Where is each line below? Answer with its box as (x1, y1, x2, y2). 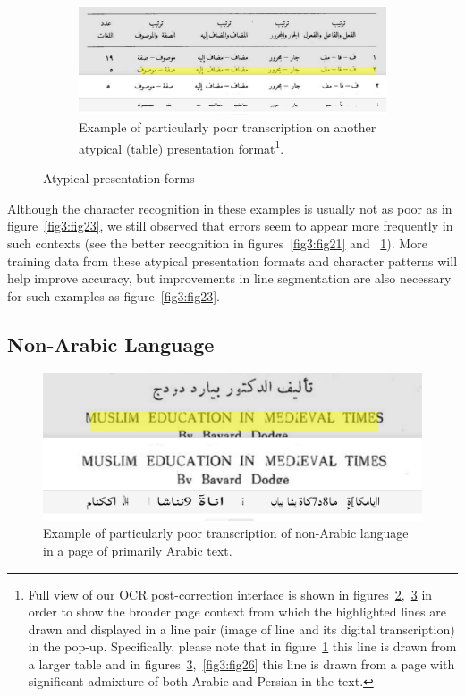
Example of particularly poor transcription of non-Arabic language (43, 524, 409, 542)
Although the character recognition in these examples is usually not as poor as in (7, 198, 452, 217)
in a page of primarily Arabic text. (43, 541, 232, 559)
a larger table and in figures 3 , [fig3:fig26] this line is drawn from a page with (28, 654, 455, 673)
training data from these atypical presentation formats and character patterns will (7, 251, 458, 270)
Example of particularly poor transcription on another (79, 118, 376, 137)
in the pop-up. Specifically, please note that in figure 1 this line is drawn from (28, 637, 457, 656)
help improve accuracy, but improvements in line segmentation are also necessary (7, 269, 452, 288)
